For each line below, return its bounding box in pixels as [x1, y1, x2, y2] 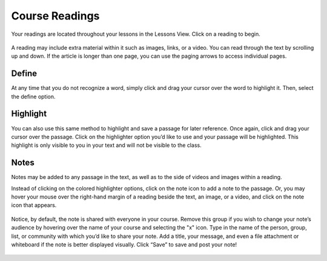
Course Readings [11, 9, 100, 22]
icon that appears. [11, 202, 57, 209]
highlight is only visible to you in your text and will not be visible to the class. [11, 141, 202, 149]
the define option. [11, 93, 56, 100]
